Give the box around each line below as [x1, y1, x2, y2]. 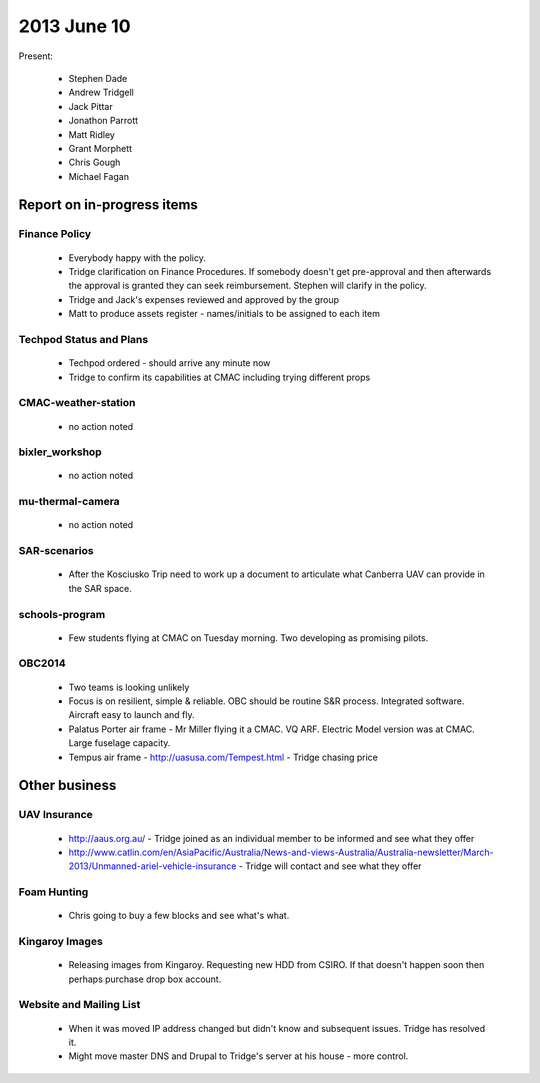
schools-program [18, 607, 106, 621]
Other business [18, 777, 117, 794]
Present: [18, 50, 54, 62]
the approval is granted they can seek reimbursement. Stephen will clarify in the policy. [68, 280, 427, 292]
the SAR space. [68, 582, 132, 594]
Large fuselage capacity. [68, 737, 171, 749]
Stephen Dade [68, 72, 128, 84]
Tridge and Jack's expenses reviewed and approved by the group [68, 293, 340, 305]
